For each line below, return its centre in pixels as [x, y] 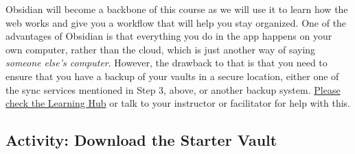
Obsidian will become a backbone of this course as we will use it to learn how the [177, 9]
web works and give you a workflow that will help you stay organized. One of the [176, 22]
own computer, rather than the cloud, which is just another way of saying [161, 49]
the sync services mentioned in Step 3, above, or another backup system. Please [173, 89]
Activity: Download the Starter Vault [141, 140]
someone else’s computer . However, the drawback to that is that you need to [167, 63]
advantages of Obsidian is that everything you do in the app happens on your [169, 36]
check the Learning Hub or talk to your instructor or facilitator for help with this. [178, 103]
